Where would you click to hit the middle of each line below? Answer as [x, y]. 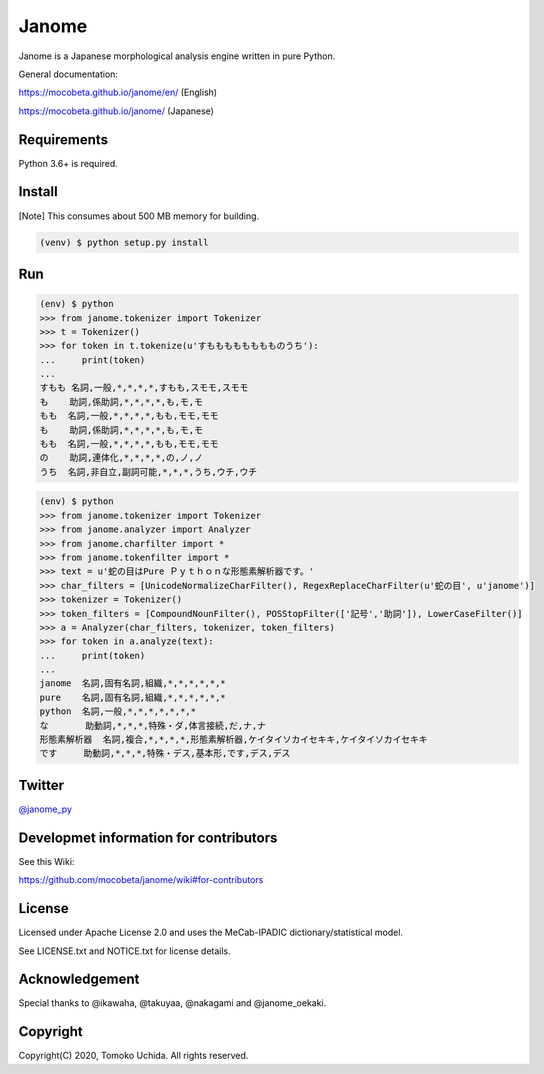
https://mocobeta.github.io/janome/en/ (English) [118, 92]
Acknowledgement [79, 979]
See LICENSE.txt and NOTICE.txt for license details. [125, 951]
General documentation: [68, 74]
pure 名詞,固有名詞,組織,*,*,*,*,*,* [133, 697]
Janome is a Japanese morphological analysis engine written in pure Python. [177, 56]
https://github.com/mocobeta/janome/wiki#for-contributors [141, 880]
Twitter [41, 785]
